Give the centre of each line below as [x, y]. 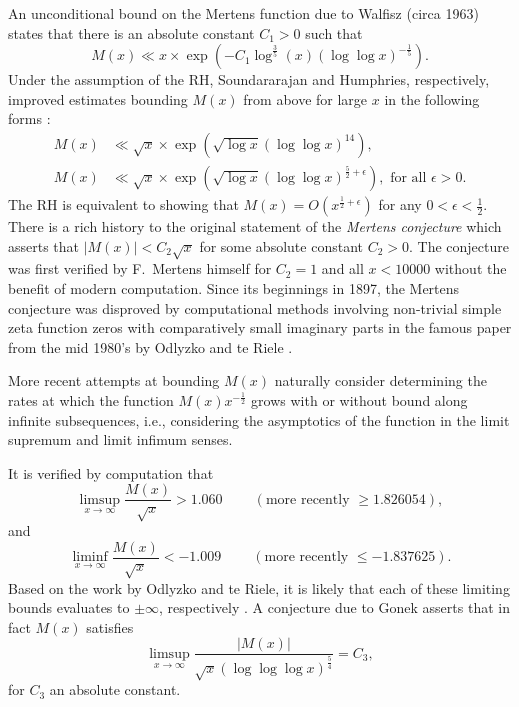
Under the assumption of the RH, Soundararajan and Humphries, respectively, [249, 79]
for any [400, 204]
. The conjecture [459, 245]
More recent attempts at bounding [114, 380]
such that [334, 32]
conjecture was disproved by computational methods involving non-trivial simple [255, 307]
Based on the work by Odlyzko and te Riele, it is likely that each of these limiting [259, 587]
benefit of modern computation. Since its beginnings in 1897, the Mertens [234, 287]
